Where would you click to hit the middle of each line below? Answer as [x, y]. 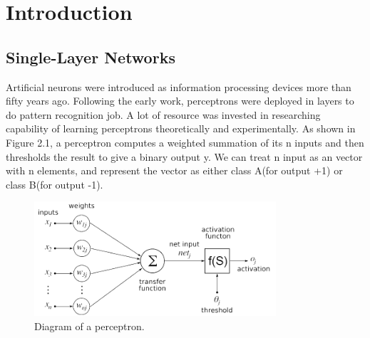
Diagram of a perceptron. [89, 326]
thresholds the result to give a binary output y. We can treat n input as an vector [184, 156]
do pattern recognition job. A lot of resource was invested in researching [163, 114]
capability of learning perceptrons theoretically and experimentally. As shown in [181, 128]
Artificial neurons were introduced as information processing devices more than [179, 86]
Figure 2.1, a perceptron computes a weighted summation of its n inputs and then [185, 142]
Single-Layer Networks [91, 57]
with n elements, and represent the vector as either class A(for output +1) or [174, 170]
